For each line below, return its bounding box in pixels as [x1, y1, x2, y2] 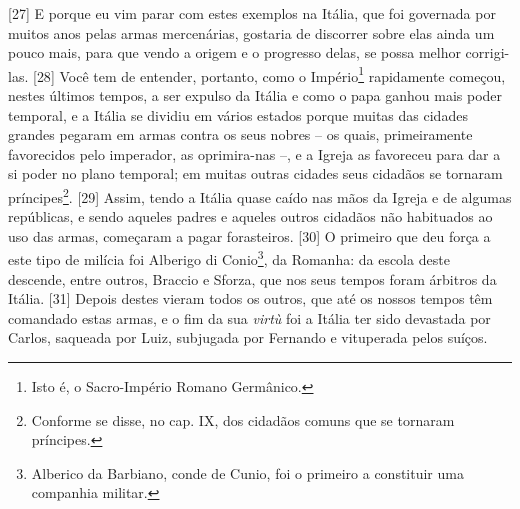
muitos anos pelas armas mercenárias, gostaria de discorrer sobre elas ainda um [8, 22, 495, 43]
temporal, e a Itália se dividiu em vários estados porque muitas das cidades [8, 104, 468, 125]
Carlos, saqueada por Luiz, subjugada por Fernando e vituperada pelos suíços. [8, 327, 488, 348]
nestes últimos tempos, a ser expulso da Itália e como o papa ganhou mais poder [8, 85, 503, 106]
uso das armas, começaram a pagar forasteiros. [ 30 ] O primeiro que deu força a [8, 225, 491, 246]
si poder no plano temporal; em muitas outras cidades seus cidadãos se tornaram [8, 163, 503, 184]
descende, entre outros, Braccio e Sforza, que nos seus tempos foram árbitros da [8, 268, 497, 289]
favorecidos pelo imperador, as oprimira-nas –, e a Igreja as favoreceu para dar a [8, 143, 501, 164]
